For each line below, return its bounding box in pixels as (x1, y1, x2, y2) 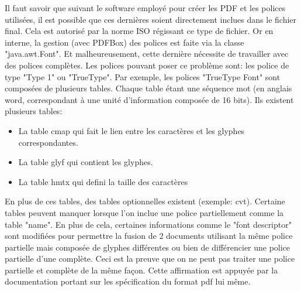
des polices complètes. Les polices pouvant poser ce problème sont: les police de (5, 59, 289, 71)
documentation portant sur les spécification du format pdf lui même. (5, 275, 251, 287)
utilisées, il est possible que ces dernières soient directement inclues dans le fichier (5, 13, 297, 25)
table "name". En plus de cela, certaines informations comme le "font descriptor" (5, 218, 292, 230)
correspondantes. (18, 136, 78, 148)
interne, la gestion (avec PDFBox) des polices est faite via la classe (5, 36, 244, 48)
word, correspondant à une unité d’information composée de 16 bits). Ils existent (5, 93, 294, 105)
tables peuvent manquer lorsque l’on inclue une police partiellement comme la (5, 206, 284, 218)
